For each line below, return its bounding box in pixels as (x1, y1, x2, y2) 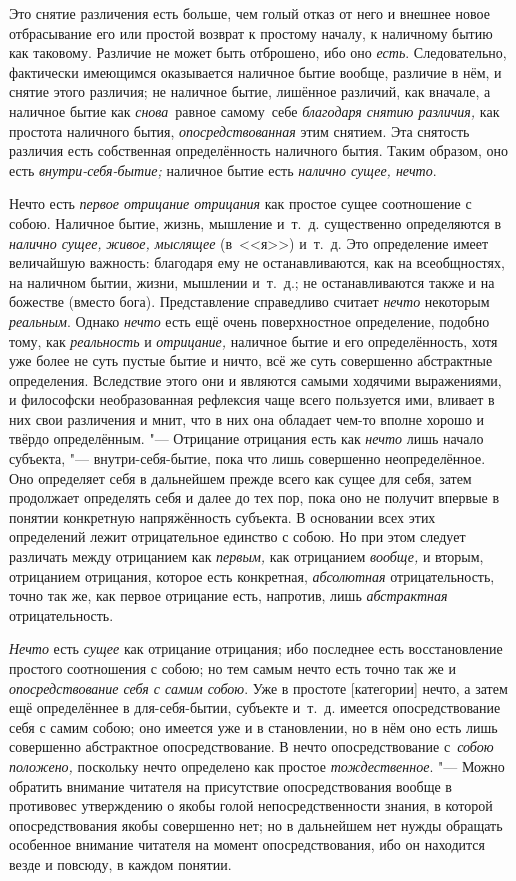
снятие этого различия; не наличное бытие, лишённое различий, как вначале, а (9, 81, 491, 102)
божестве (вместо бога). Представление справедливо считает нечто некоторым (9, 291, 490, 312)
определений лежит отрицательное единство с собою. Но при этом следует (9, 526, 466, 547)
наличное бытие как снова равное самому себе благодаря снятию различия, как (9, 100, 500, 121)
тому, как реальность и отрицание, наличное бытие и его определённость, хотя (9, 330, 498, 351)
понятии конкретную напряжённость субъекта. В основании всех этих (9, 506, 436, 527)
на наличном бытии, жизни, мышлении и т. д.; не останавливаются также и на (9, 271, 495, 292)
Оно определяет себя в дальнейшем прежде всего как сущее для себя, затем (9, 467, 472, 488)
